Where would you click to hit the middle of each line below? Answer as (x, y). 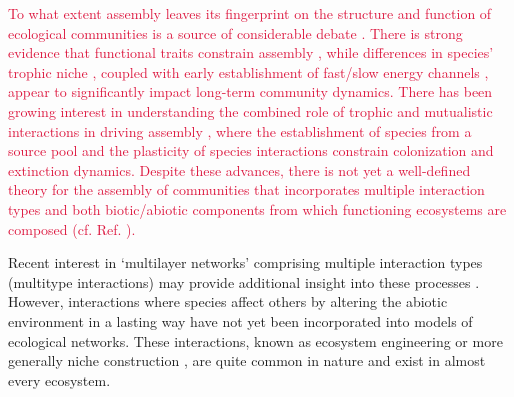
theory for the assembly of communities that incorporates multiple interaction (246, 189)
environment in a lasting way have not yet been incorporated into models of (240, 320)
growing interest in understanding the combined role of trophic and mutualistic (250, 110)
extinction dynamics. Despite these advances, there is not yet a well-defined (239, 169)
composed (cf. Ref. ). (72, 228)
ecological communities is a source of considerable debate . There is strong (235, 32)
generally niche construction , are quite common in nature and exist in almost (247, 360)
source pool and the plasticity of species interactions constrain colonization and (251, 150)
